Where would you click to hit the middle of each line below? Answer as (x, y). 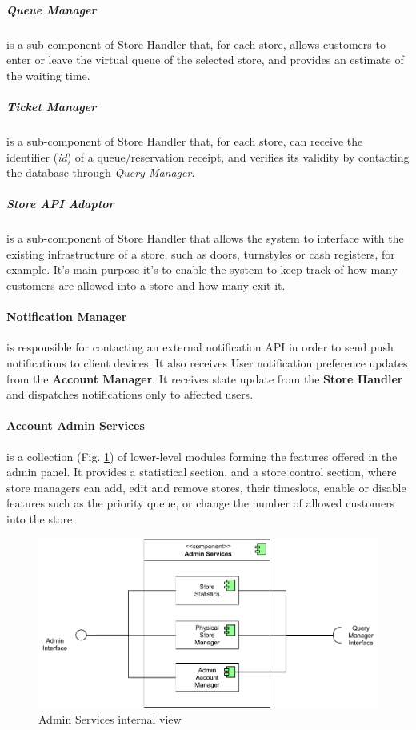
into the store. (41, 518)
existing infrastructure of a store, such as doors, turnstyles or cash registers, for (201, 253)
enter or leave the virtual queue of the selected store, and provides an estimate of (205, 60)
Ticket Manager (52, 106)
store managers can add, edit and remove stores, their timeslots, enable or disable (206, 487)
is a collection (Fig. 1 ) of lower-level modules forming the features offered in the (202, 456)
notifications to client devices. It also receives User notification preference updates (207, 363)
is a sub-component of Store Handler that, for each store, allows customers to (196, 44)
